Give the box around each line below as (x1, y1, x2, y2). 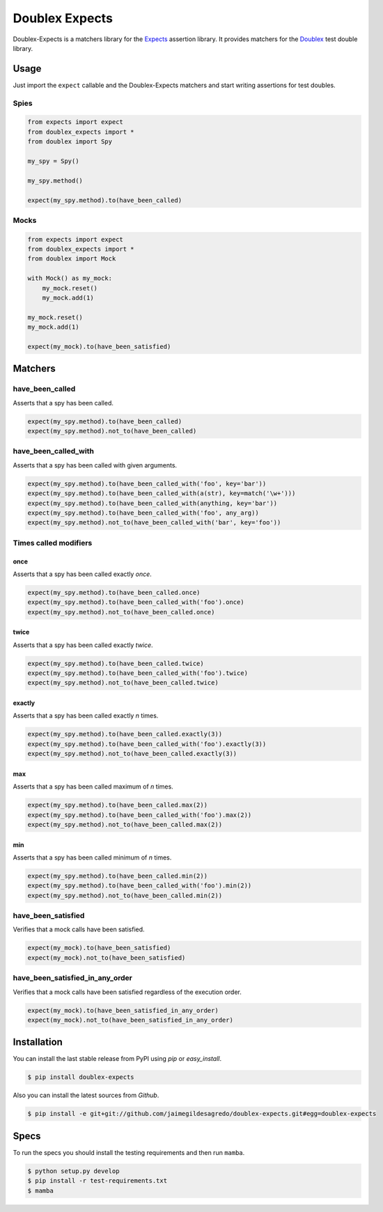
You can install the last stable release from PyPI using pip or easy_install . (13, 1055, 222, 1063)
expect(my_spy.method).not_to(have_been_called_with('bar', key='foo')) (27, 519, 281, 527)
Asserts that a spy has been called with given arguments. (13, 460, 178, 469)
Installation (13, 1036, 63, 1048)
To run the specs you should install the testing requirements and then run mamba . (13, 1148, 245, 1156)
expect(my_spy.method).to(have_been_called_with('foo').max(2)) (27, 811, 252, 818)
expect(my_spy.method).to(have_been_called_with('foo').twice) (27, 669, 249, 677)
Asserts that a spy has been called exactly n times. (13, 711, 159, 720)
